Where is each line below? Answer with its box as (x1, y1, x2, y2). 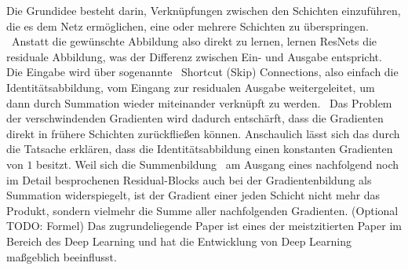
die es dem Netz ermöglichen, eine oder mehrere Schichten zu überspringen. (6, 17, 369, 34)
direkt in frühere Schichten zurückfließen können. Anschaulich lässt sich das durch (6, 125, 400, 141)
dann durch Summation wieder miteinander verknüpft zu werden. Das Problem (6, 94, 392, 111)
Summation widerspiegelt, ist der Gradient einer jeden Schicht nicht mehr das (6, 187, 381, 203)
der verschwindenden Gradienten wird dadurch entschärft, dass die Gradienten (6, 110, 384, 126)
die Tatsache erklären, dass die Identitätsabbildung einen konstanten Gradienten (6, 140, 393, 157)
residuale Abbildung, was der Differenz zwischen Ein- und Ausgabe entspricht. (6, 48, 382, 64)
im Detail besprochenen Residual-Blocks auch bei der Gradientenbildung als (6, 171, 372, 188)
